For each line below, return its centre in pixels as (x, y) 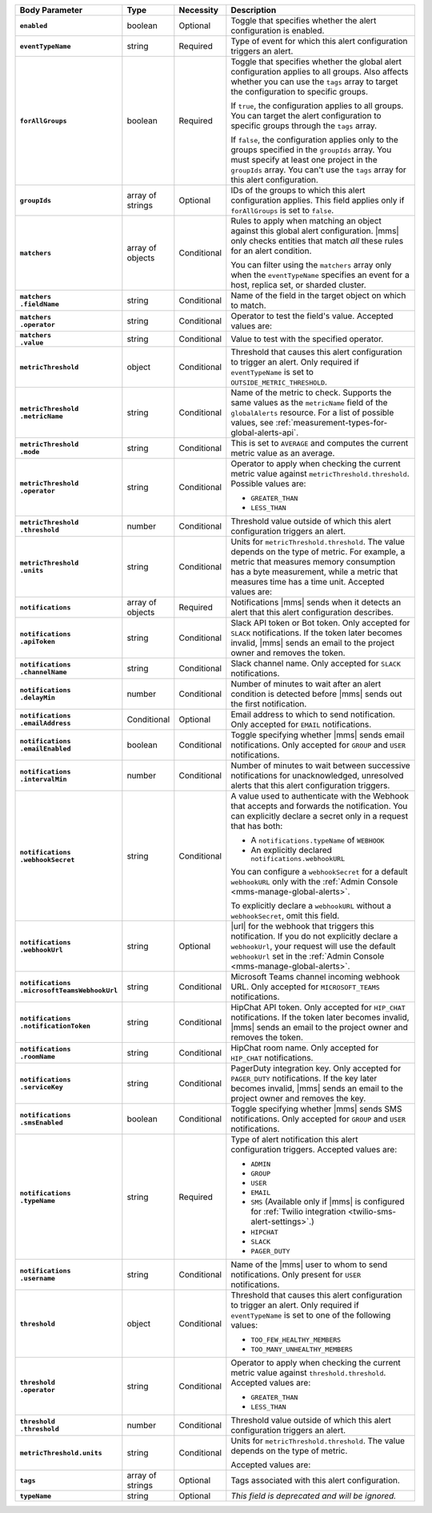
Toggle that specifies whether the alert (304, 20)
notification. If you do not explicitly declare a (314, 936)
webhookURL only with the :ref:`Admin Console (314, 881)
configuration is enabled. (278, 30)
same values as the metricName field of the (309, 402)
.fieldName (40, 304)
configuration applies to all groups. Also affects (320, 72)
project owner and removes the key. (298, 1099)
